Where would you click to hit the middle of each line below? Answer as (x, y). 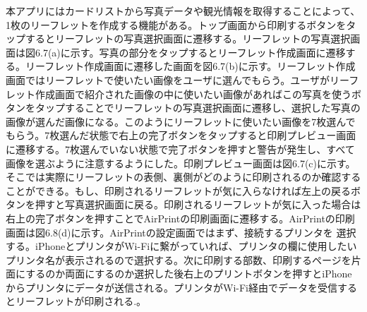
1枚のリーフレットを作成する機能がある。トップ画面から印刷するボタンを (176, 24)
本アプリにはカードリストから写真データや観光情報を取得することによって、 (183, 11)
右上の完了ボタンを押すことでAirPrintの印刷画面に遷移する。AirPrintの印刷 (180, 218)
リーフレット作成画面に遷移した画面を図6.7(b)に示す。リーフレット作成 (190, 66)
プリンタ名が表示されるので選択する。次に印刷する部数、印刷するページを (179, 259)
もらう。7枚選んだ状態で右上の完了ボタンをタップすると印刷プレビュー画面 (181, 135)
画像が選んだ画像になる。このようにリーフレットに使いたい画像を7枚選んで (181, 121)
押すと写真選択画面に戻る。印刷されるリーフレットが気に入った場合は (198, 204)
